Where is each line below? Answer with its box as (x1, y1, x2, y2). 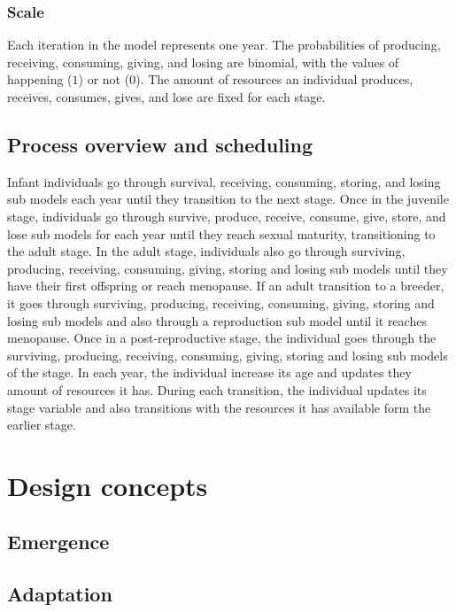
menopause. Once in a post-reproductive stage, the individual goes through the (7, 329, 437, 347)
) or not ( (78, 70, 130, 89)
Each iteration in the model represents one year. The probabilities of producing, (7, 35, 441, 54)
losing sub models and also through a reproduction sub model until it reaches (7, 311, 427, 329)
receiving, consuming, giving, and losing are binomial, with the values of (7, 52, 399, 71)
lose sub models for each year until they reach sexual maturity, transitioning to (7, 224, 436, 243)
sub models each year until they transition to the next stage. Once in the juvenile (7, 190, 449, 208)
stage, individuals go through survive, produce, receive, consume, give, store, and (7, 206, 446, 225)
